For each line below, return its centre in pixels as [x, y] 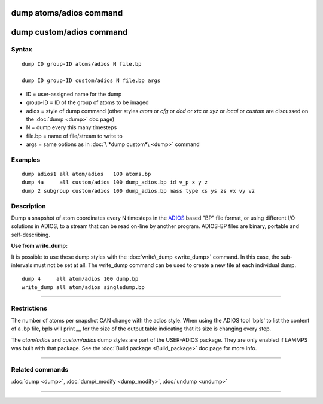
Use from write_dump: [39, 246]
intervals [22, 265]
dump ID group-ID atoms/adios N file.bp [82, 64]
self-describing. [31, 235]
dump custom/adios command [69, 32]
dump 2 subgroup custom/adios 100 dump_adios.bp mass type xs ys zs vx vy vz [138, 191]
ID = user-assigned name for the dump [74, 94]
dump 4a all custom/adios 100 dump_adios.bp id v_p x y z [115, 182]
